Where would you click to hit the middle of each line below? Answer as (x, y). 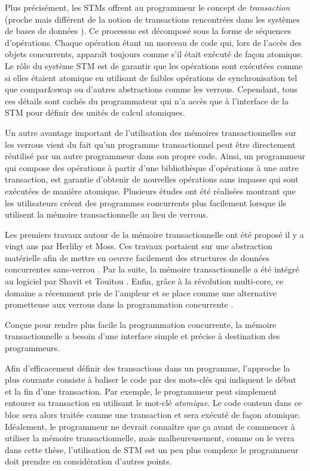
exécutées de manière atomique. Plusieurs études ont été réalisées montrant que (150, 190)
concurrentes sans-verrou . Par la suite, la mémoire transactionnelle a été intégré (152, 269)
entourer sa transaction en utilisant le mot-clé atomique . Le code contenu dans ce (154, 403)
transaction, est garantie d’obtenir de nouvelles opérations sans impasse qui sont (152, 179)
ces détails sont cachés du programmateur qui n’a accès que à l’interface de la (147, 100)
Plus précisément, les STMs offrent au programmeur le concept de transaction (148, 7)
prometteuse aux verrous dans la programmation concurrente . (119, 304)
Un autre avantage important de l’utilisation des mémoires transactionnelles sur (151, 132)
